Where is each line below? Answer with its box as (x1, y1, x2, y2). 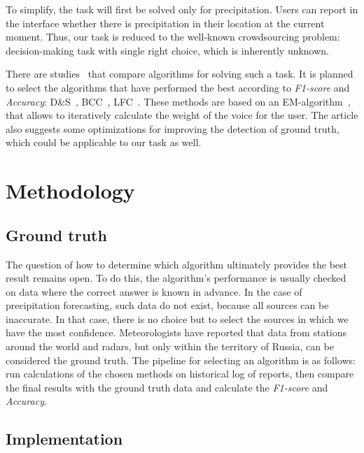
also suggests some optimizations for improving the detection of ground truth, (6, 121, 339, 136)
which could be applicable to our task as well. (6, 135, 202, 150)
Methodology (6, 176, 135, 205)
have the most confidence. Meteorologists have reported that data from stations (6, 325, 347, 340)
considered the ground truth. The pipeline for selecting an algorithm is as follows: (6, 352, 356, 367)
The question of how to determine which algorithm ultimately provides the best (6, 257, 348, 271)
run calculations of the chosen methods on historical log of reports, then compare (6, 366, 354, 381)
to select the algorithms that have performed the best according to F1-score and (6, 80, 350, 94)
